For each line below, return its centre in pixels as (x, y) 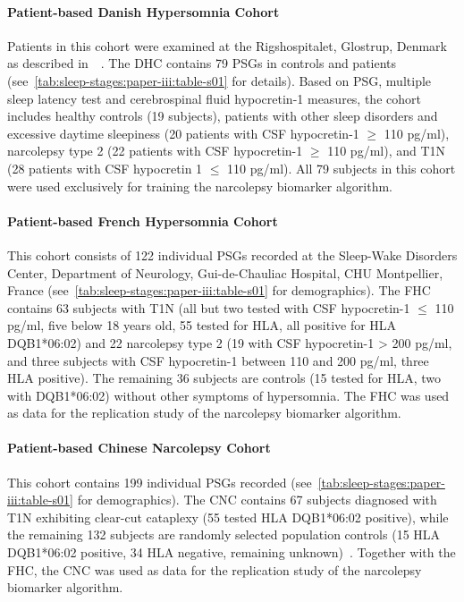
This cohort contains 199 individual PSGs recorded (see (160, 482)
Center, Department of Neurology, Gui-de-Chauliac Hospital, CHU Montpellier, (225, 272)
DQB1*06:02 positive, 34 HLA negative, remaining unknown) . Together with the (232, 552)
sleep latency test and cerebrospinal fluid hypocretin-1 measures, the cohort (214, 98)
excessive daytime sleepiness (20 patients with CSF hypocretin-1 (183, 133)
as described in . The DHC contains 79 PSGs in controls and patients (202, 63)
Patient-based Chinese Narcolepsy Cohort (139, 448)
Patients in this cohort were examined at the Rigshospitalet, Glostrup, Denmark (228, 45)
